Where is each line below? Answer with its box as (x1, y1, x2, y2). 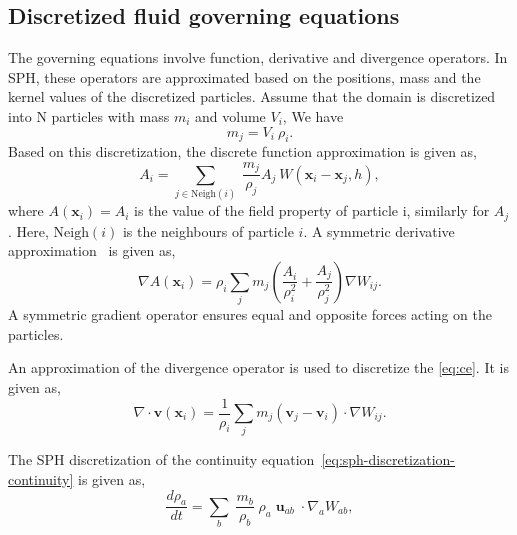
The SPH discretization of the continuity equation (8, 449, 315, 470)
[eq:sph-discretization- (321, 449, 455, 470)
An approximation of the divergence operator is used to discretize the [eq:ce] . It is (8, 357, 509, 378)
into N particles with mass (8, 105, 170, 126)
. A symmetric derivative (303, 220, 455, 241)
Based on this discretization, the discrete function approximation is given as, (8, 141, 477, 162)
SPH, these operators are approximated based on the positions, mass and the (8, 66, 481, 87)
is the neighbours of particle (122, 220, 294, 241)
